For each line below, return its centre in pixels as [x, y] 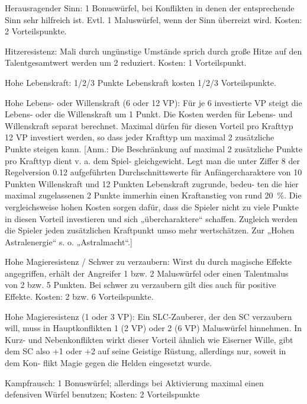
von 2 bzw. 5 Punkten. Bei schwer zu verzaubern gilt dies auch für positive [140, 285]
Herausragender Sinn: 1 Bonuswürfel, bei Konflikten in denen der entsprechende [150, 8]
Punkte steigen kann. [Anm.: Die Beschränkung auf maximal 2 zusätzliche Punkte [154, 148]
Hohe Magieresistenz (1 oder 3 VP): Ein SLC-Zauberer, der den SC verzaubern [148, 316]
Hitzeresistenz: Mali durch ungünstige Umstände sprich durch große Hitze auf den [153, 51]
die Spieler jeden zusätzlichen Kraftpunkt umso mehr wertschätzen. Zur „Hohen [150, 230]
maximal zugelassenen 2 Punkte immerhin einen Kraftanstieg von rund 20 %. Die [153, 195]
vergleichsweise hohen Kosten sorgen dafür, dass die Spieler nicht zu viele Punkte [152, 206]
